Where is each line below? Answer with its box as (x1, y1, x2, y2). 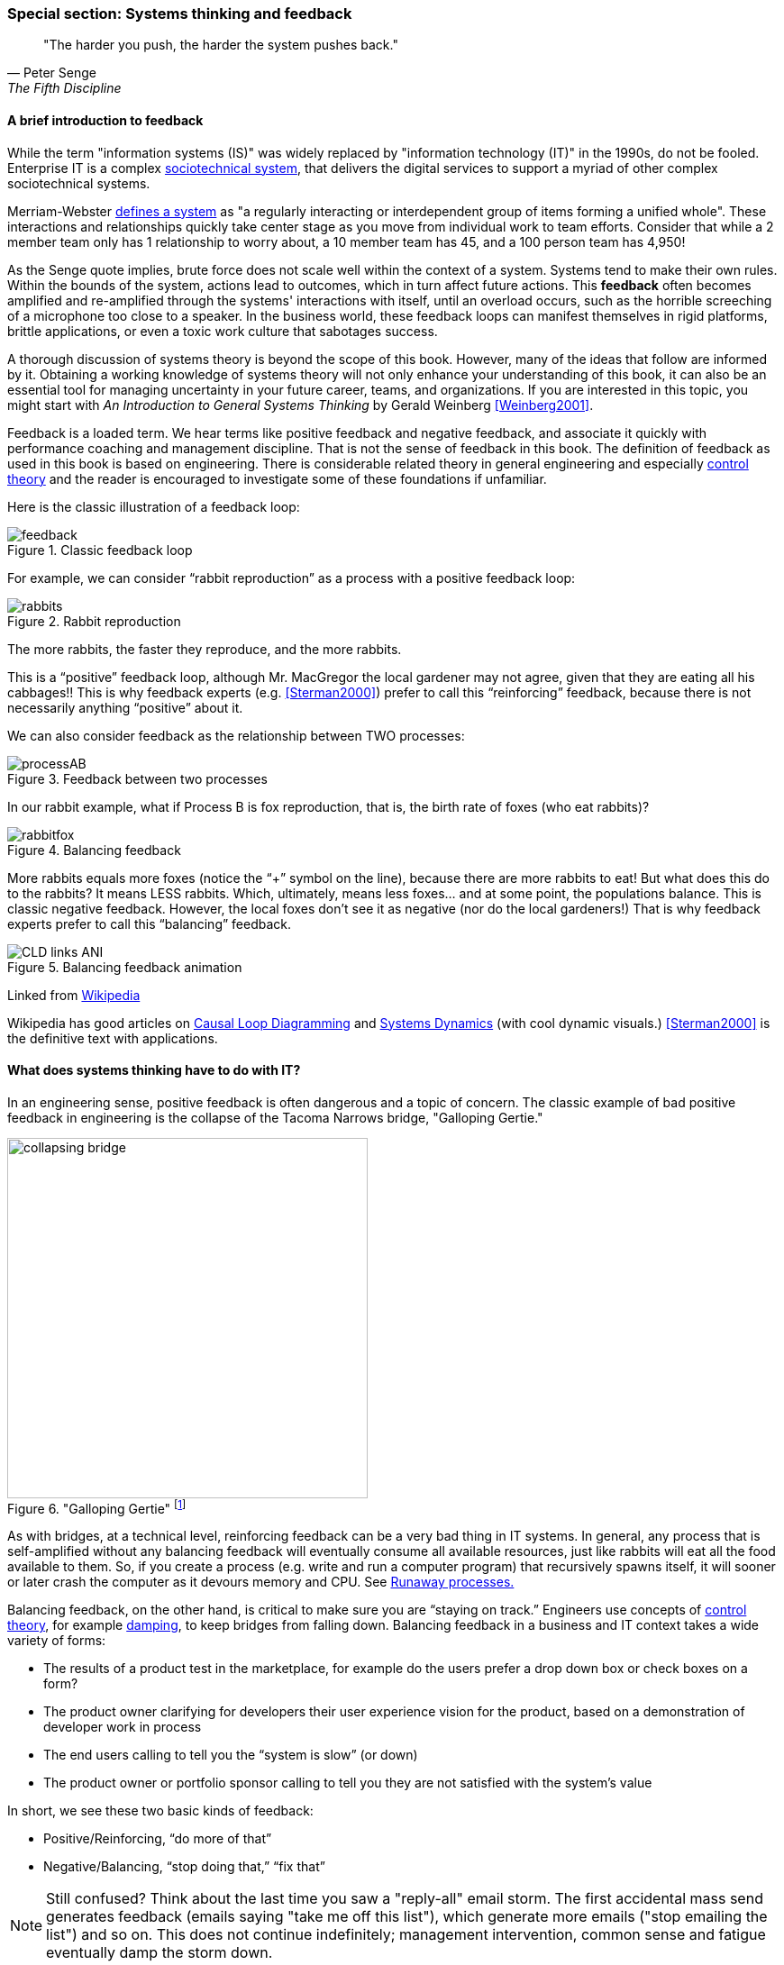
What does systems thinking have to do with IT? (7, 1062, 301, 1078)
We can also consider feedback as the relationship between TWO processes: (7, 727, 465, 743)
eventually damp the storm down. (46, 1943, 273, 1962)
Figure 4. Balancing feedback (7, 841, 181, 858)
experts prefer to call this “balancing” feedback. (7, 915, 292, 932)
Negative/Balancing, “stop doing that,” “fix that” (43, 1859, 325, 1875)
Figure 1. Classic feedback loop (7, 541, 193, 558)
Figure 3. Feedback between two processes (7, 770, 268, 787)
